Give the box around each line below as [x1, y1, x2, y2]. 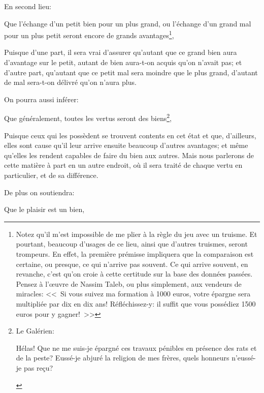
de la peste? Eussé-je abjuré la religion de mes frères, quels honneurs [16, 352, 229, 363]
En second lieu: [4, 1, 51, 11]
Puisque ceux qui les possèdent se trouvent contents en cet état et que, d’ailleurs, [4, 130, 256, 140]
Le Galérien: [16, 325, 54, 336]
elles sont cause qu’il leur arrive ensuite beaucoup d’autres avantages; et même [4, 140, 248, 150]
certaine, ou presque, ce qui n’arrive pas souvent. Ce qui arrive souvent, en [16, 258, 248, 269]
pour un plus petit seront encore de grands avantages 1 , [4, 28, 174, 40]
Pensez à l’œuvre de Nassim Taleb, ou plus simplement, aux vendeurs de [16, 278, 242, 289]
